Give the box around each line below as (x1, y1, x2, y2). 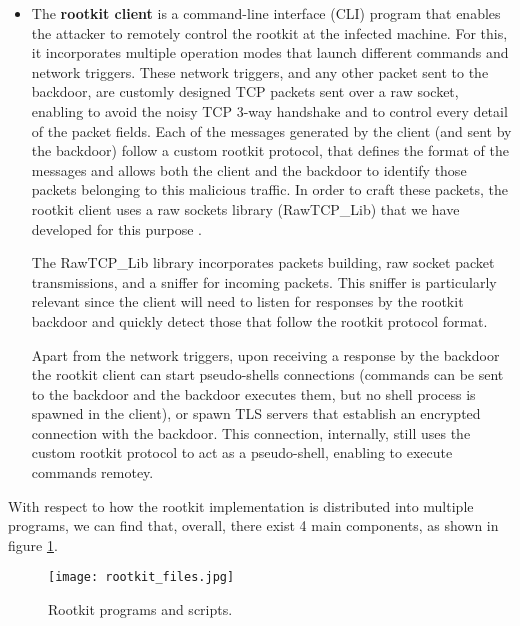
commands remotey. (31, 462, 154, 483)
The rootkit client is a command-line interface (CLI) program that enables (31, 3, 501, 23)
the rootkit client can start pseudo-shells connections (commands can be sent (31, 364, 504, 385)
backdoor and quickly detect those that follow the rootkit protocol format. (31, 310, 488, 331)
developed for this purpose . (31, 218, 203, 239)
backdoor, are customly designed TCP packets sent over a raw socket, (31, 81, 459, 102)
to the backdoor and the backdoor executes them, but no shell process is (31, 383, 476, 404)
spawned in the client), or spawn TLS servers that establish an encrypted (31, 403, 481, 424)
